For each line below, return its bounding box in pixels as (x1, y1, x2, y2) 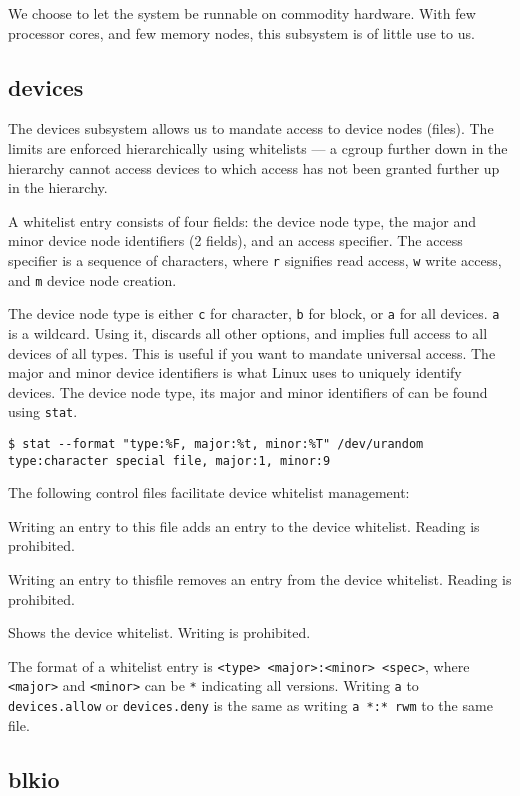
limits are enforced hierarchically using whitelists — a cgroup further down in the (8, 137, 508, 158)
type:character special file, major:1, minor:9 (8, 453, 331, 468)
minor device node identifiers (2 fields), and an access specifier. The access (8, 230, 463, 251)
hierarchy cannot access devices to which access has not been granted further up (8, 157, 500, 178)
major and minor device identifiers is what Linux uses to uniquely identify (8, 362, 462, 383)
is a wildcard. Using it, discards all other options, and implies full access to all (8, 322, 488, 343)
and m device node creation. (8, 269, 177, 290)
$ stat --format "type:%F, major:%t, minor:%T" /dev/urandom (8, 436, 424, 451)
